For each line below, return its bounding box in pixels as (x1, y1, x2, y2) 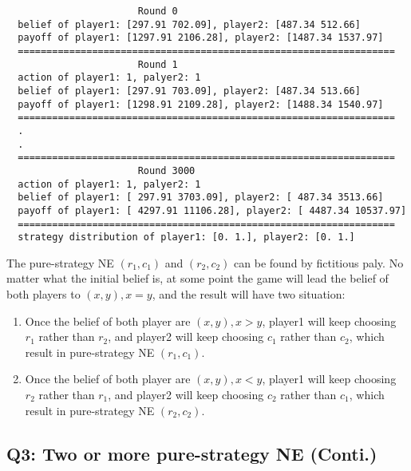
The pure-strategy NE (6, 254, 114, 271)
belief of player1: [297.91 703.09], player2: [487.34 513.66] (18, 85, 361, 97)
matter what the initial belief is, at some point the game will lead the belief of (6, 270, 389, 287)
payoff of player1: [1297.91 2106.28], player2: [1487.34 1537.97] (18, 32, 384, 44)
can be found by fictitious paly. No (234, 254, 404, 271)
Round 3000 (137, 164, 196, 176)
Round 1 (137, 58, 178, 70)
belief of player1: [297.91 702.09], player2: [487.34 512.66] (18, 18, 361, 30)
